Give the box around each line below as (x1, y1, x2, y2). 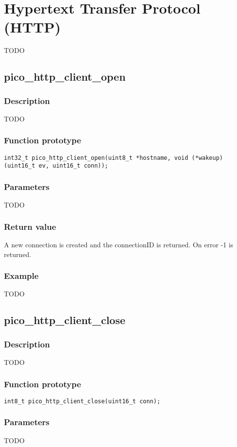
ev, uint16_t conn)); (38, 162, 108, 170)
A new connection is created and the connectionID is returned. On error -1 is (4, 240, 234, 250)
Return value (4, 220, 56, 232)
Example (4, 270, 39, 282)
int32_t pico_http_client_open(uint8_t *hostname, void (4, 154, 188, 161)
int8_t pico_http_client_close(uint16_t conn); (4, 397, 161, 405)
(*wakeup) (191, 154, 223, 161)
